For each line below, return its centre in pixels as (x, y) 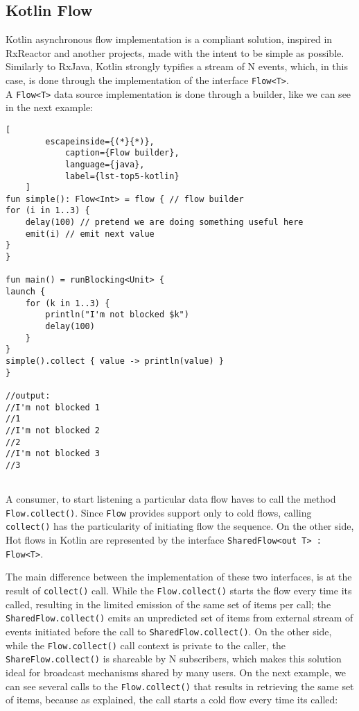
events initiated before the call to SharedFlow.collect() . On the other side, (169, 631)
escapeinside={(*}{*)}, (100, 141)
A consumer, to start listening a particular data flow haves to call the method (171, 499)
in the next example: (49, 107)
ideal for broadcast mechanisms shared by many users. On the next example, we (176, 672)
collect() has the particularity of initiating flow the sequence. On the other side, (180, 526)
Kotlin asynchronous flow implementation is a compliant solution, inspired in (169, 39)
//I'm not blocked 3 (53, 454)
